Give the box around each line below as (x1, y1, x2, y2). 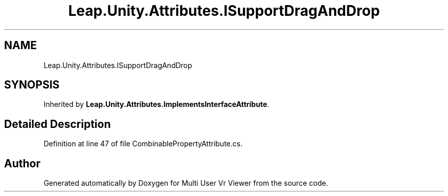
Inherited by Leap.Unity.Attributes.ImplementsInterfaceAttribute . (43, 100, 270, 109)
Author (4, 157, 40, 170)
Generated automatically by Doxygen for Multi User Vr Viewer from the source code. (43, 179, 328, 188)
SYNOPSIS (4, 78, 60, 92)
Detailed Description (4, 117, 111, 130)
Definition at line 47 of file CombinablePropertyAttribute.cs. (43, 139, 243, 148)
